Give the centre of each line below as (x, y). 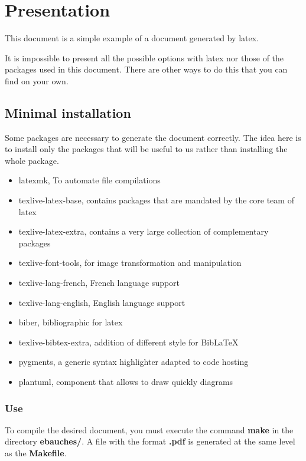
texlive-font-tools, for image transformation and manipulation (130, 263)
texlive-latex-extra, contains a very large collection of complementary (144, 231)
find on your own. (37, 80)
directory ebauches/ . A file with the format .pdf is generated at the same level (150, 441)
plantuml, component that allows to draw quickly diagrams (126, 382)
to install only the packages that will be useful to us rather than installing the (146, 149)
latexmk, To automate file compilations (89, 180)
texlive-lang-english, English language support (102, 302)
